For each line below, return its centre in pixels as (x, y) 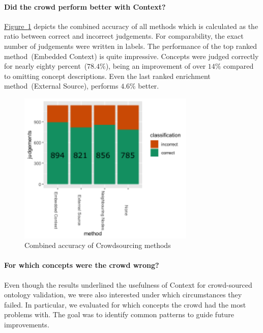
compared (239, 66)
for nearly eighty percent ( (46, 66)
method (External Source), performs (61, 86)
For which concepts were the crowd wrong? (82, 265)
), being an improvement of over (156, 66)
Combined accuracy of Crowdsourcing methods (98, 245)
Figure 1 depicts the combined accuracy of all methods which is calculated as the (131, 26)
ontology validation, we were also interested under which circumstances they (123, 295)
